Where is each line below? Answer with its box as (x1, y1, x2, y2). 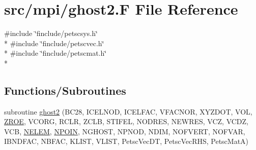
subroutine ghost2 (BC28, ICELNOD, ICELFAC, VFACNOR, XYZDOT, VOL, (4, 106, 252, 117)
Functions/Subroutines (4, 82, 126, 98)
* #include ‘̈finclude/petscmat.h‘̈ (4, 48, 107, 58)
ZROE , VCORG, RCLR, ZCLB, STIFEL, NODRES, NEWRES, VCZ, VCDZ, (4, 116, 249, 127)
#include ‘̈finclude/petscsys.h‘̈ (4, 28, 98, 39)
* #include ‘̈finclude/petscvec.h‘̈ (4, 37, 104, 48)
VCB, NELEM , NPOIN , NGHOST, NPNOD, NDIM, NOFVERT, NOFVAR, (4, 126, 245, 136)
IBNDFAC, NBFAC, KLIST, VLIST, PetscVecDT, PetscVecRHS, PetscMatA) (4, 136, 249, 146)
